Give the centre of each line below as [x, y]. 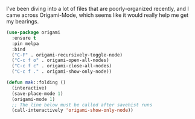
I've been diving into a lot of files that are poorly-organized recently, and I [97, 9]
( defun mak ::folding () [36, 82]
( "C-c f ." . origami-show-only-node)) [62, 72]
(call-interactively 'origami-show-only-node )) [73, 111]
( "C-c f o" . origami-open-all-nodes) [61, 60]
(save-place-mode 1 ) [37, 93]
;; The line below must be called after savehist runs [82, 105]
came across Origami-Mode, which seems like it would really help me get [97, 15]
